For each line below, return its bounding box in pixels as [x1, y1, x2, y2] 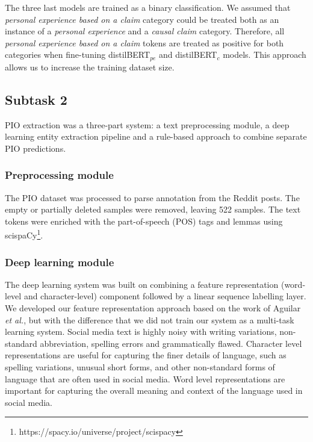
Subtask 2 [5, 90, 67, 108]
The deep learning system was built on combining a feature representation [5, 278, 279, 290]
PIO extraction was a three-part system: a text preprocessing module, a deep [5, 118, 290, 131]
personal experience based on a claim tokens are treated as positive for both [5, 36, 284, 49]
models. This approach [223, 48, 306, 61]
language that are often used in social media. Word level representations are [5, 372, 285, 385]
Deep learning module [5, 254, 114, 269]
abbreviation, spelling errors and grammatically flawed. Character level [40, 337, 302, 349]
